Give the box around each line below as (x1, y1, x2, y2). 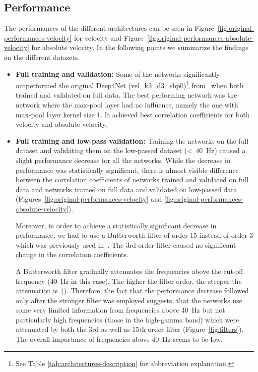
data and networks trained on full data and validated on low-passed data (15, 184, 237, 194)
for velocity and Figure (74, 32, 144, 43)
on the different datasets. (4, 52, 80, 62)
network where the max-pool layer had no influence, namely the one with (15, 100, 238, 110)
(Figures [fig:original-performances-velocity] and (15, 194, 162, 204)
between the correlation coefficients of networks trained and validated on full (15, 174, 249, 185)
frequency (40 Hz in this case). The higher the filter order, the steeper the (15, 275, 242, 286)
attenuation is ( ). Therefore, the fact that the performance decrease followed (15, 285, 249, 296)
